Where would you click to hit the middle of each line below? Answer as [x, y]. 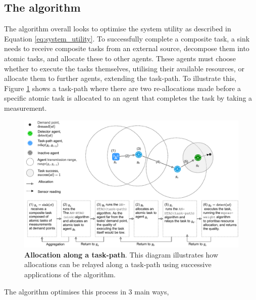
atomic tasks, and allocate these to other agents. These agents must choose [120, 58]
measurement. [25, 108]
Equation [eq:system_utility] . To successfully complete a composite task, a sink [127, 38]
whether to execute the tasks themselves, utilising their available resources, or [124, 68]
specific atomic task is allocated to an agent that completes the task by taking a [128, 98]
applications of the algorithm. [70, 274]
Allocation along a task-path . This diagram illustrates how [121, 254]
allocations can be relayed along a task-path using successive [118, 264]
